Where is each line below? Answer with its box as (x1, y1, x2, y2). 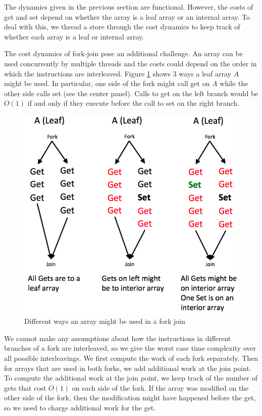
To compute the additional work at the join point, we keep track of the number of (4, 372, 257, 383)
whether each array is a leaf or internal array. (4, 31, 144, 41)
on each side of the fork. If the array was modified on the (72, 382, 249, 393)
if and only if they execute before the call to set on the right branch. (27, 98, 239, 108)
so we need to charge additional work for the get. (4, 402, 156, 412)
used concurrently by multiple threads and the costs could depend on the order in (4, 58, 257, 68)
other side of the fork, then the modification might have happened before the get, (4, 392, 256, 403)
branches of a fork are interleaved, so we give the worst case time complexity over (4, 343, 256, 353)
